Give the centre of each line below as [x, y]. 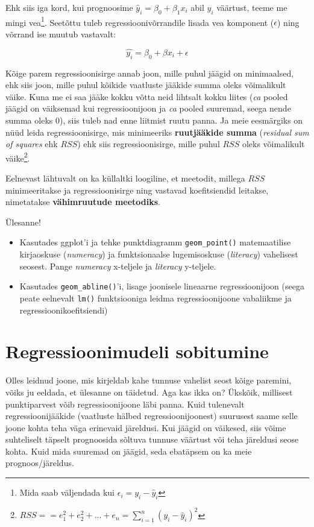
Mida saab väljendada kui [67, 492]
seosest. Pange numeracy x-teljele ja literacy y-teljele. [118, 266]
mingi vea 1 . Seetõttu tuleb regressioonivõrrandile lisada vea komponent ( [140, 21]
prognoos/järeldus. [40, 463]
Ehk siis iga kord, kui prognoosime [69, 7]
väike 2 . [18, 157]
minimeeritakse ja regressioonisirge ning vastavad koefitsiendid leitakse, [137, 190]
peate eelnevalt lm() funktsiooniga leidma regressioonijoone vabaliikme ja [155, 298]
